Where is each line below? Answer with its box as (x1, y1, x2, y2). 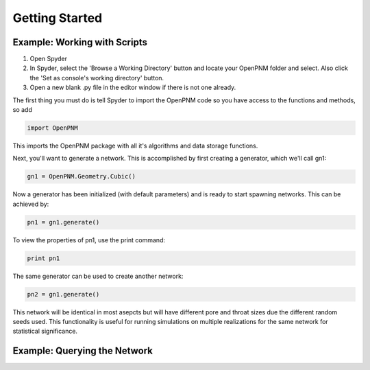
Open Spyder (29, 55, 68, 63)
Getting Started (12, 10, 103, 25)
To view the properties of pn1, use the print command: (12, 235, 166, 244)
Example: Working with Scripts (12, 36, 147, 48)
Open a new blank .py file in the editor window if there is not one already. (29, 83, 236, 92)
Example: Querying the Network (12, 345, 153, 357)
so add (12, 106, 32, 114)
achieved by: (12, 200, 49, 208)
